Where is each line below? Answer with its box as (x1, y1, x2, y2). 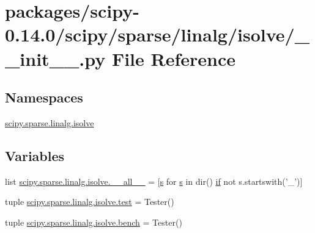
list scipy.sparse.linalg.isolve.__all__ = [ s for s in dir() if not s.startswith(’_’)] (5, 174, 303, 187)
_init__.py (5, 46, 106, 71)
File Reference (111, 46, 236, 71)
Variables (5, 146, 65, 165)
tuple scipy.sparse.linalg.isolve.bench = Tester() (5, 215, 182, 228)
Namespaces (5, 88, 83, 107)
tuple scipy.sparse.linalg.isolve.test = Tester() (5, 195, 174, 208)
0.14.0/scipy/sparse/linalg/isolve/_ (5, 22, 310, 47)
